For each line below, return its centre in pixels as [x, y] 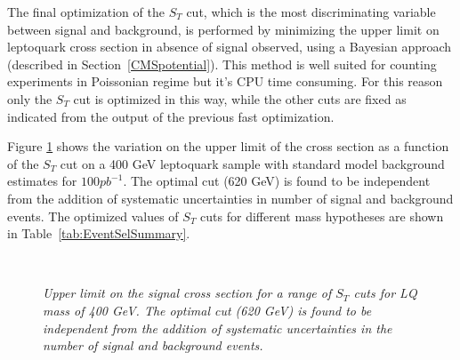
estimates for [42, 181]
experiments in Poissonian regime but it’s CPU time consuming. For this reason [225, 81]
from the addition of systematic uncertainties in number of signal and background [230, 198]
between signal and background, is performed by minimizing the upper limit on [223, 29]
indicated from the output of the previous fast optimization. [171, 116]
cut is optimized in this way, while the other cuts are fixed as [240, 98]
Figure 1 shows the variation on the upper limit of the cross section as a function [228, 146]
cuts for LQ [385, 293]
